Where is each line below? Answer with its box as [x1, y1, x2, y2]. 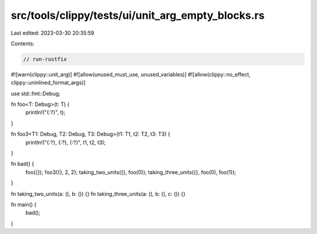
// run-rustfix [23, 56, 67, 62]
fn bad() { [11, 161, 35, 168]
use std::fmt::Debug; [11, 90, 61, 97]
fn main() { [11, 200, 37, 208]
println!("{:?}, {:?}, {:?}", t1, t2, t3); [25, 139, 106, 146]
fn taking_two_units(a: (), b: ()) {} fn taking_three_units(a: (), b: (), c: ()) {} [11, 190, 186, 197]
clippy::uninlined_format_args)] [11, 79, 86, 86]
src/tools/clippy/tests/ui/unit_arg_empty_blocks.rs [11, 9, 265, 22]
